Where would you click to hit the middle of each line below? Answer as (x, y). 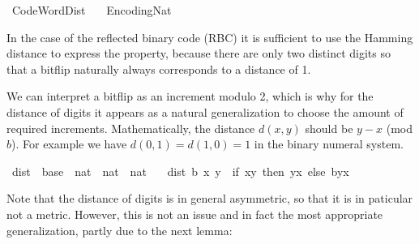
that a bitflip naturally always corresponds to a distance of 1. (159, 68)
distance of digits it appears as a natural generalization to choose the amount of (205, 111)
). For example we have (69, 144)
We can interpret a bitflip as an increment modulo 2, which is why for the (190, 96)
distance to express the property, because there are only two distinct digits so (199, 53)
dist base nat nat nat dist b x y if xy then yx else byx (180, 171)
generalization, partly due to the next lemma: (120, 230)
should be (329, 128)
